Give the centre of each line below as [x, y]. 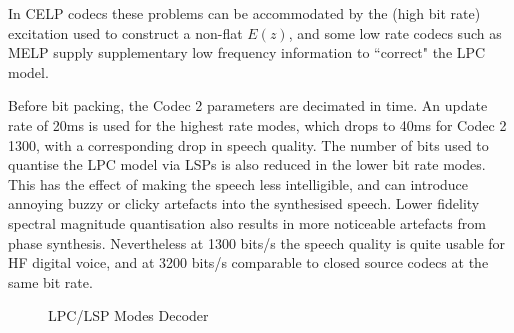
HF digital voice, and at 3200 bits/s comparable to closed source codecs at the [248, 262]
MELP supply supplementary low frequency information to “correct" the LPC [247, 52]
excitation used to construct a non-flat [125, 32]
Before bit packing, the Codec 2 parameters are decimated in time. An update [248, 105]
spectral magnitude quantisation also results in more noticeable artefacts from [247, 222]
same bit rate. [50, 281]
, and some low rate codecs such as [395, 32]
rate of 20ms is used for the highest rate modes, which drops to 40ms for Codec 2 [257, 124]
